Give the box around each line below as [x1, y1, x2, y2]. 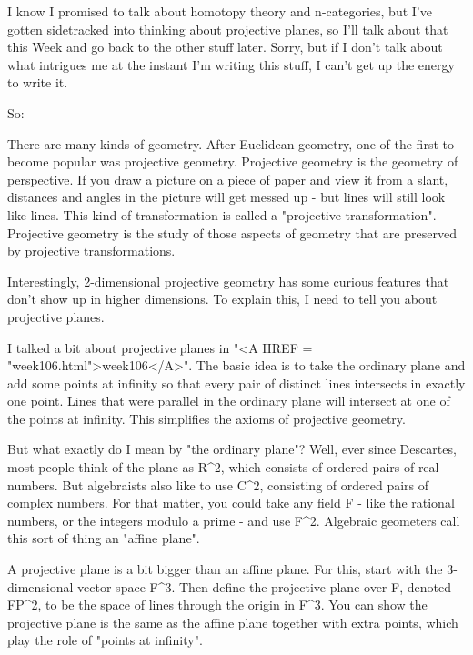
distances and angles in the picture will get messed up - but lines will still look [7, 187, 446, 207]
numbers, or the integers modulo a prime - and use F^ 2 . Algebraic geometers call [7, 510, 460, 529]
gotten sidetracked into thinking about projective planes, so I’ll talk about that [7, 19, 448, 38]
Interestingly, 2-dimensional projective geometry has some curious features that [7, 271, 449, 290]
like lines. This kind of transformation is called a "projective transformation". [7, 205, 437, 224]
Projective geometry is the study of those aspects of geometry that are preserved [7, 223, 457, 242]
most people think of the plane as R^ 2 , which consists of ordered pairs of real [7, 458, 439, 477]
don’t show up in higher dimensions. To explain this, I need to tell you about [7, 289, 438, 308]
